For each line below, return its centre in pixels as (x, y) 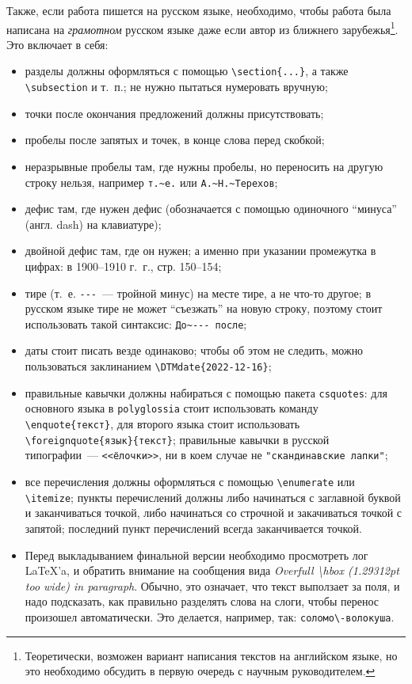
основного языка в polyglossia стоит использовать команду (172, 408)
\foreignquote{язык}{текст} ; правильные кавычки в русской (177, 439)
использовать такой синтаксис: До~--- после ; (136, 323)
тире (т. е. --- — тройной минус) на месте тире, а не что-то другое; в (198, 293)
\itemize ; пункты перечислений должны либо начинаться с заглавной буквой (213, 497)
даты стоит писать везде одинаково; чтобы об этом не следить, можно (194, 350)
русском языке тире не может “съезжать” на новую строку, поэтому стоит (204, 308)
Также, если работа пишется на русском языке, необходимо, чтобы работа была (199, 10)
